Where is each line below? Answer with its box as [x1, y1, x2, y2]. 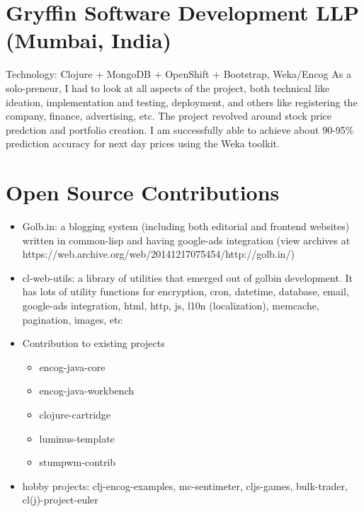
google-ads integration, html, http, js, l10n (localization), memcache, [22, 297, 319, 312]
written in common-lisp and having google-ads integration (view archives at [22, 232, 351, 247]
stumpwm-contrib [39, 455, 116, 470]
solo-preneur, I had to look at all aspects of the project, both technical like [6, 80, 330, 95]
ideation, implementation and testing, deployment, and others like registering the [6, 94, 358, 109]
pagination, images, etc [22, 312, 123, 326]
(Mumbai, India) [6, 25, 172, 55]
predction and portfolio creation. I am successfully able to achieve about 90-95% [6, 122, 354, 137]
